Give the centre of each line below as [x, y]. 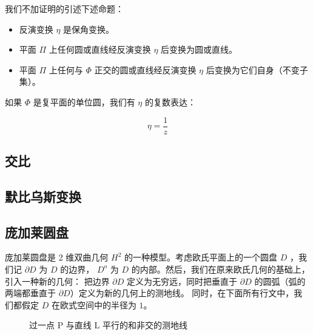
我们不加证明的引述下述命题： [64, 8]
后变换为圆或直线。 [199, 49]
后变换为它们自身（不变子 [257, 69]
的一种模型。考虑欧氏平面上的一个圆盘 [200, 257]
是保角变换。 [89, 29]
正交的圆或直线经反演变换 [145, 69]
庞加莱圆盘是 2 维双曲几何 [57, 257]
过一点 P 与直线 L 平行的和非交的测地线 [108, 325]
